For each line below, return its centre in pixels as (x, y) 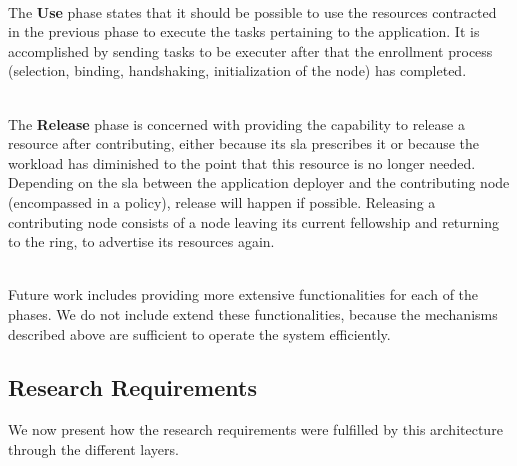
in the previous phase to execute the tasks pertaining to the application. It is (244, 31)
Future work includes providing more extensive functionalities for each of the (243, 294)
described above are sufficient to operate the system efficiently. (199, 333)
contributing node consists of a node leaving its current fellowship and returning (254, 221)
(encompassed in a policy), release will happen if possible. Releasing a (222, 201)
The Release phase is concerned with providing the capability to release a (236, 123)
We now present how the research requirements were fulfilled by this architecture (255, 429)
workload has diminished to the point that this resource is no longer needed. (242, 162)
